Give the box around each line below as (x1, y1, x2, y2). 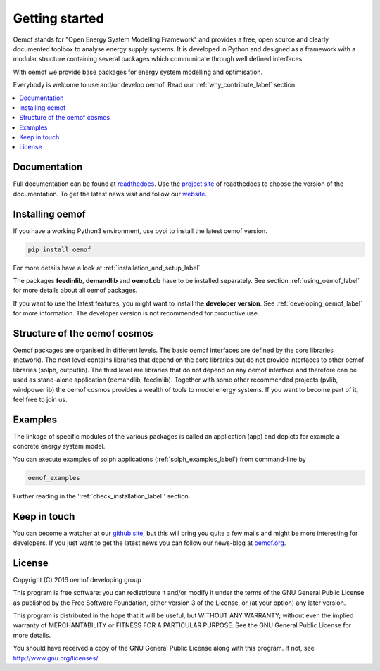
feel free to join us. (13, 395, 68, 404)
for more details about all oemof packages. (13, 286, 138, 295)
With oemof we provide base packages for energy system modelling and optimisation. (13, 68, 263, 76)
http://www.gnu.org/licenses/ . (13, 653, 100, 662)
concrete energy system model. (13, 442, 106, 451)
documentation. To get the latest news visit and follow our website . (13, 189, 208, 198)
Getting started (13, 11, 104, 26)
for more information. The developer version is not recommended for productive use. (13, 309, 260, 318)
